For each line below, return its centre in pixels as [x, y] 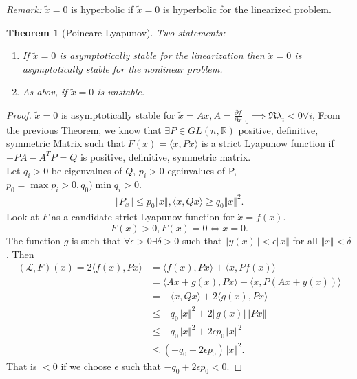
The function [33, 241]
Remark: [24, 9]
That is [22, 366]
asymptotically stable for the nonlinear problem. [122, 68]
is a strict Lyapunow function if [268, 143]
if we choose [86, 366]
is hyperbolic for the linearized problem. [247, 9]
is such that [96, 241]
